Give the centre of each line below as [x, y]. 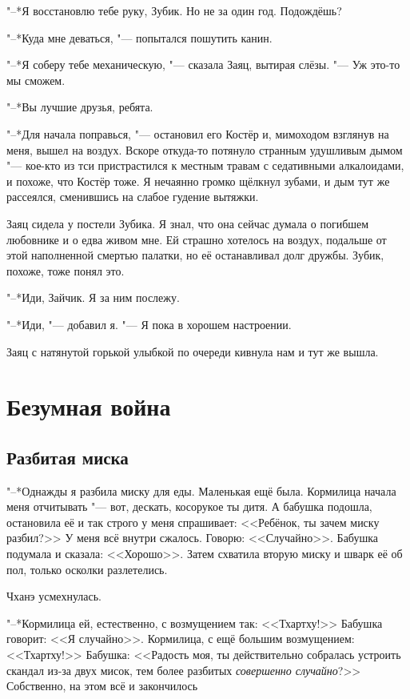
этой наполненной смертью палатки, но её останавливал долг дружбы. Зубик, [195, 255]
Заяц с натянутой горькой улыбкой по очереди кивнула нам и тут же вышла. [193, 351]
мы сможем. [36, 80]
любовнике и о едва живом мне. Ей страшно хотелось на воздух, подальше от [197, 239]
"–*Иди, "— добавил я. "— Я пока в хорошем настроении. [149, 324]
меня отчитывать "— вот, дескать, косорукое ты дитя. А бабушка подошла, [189, 506]
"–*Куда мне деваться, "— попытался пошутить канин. [139, 37]
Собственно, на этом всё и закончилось [102, 686]
